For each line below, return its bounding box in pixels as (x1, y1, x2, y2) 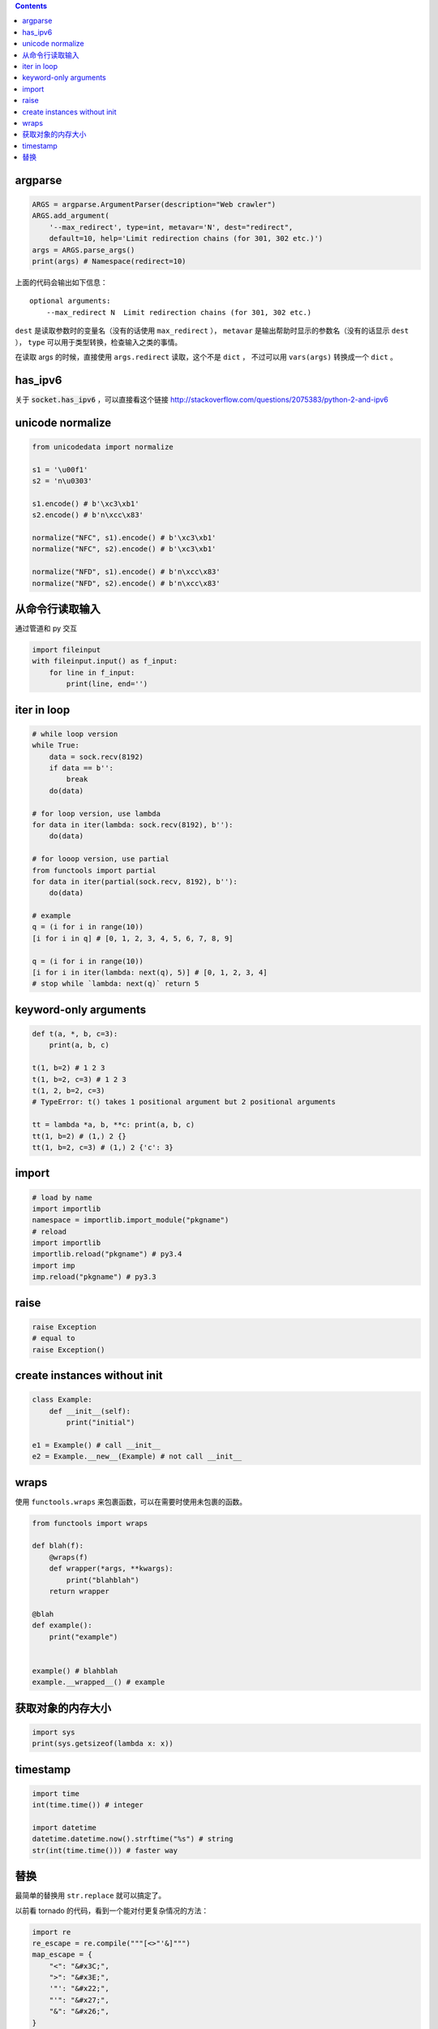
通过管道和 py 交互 (15, 623, 78, 633)
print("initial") (66, 1417, 135, 1427)
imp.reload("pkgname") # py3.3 (32, 1273, 157, 1282)
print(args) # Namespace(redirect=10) (32, 256, 187, 266)
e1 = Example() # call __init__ (32, 1441, 161, 1450)
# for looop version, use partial (32, 855, 170, 864)
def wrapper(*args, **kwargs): (49, 1564, 174, 1574)
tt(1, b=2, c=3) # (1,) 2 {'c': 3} (32, 1143, 174, 1152)
